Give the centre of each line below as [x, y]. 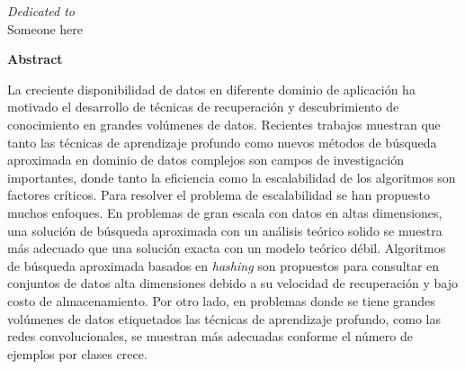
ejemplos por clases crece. [77, 353]
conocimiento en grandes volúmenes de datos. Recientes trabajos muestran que [224, 124]
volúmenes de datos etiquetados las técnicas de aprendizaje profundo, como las [224, 318]
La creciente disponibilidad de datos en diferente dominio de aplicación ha [211, 89]
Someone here [45, 28]
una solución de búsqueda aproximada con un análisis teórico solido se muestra [225, 230]
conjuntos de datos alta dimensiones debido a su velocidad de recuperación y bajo [232, 283]
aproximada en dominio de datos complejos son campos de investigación [206, 160]
